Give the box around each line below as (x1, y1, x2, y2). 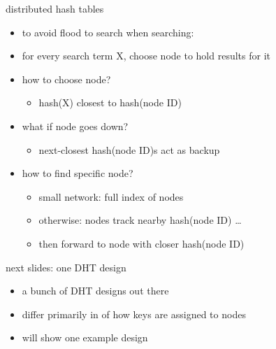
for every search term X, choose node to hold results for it (22, 48, 270, 63)
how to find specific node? (22, 166, 133, 180)
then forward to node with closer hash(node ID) (38, 236, 245, 250)
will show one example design (22, 330, 148, 345)
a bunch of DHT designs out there (22, 283, 169, 298)
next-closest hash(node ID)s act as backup (38, 142, 220, 157)
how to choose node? (22, 71, 111, 86)
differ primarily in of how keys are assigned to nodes (22, 306, 246, 321)
